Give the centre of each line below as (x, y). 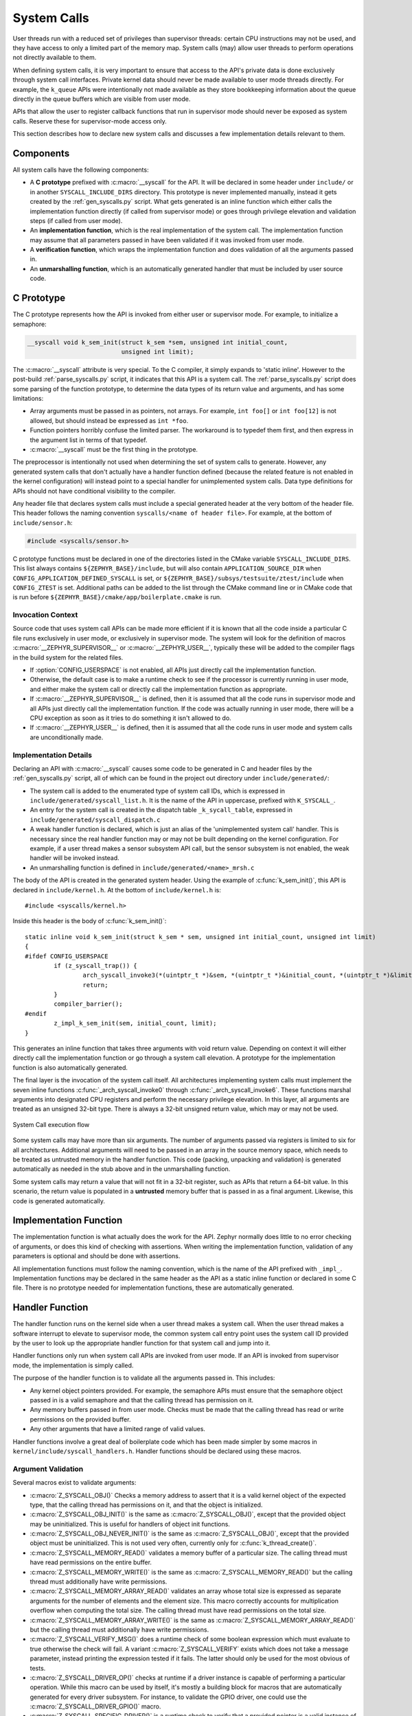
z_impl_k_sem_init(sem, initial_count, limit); (135, 1023)
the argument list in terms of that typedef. (89, 440)
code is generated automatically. (59, 1201)
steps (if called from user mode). (76, 220)
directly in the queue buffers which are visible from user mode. (102, 99)
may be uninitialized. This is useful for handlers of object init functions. (130, 1524)
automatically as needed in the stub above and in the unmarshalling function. (122, 1169)
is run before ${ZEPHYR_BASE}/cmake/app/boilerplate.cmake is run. (117, 597)
